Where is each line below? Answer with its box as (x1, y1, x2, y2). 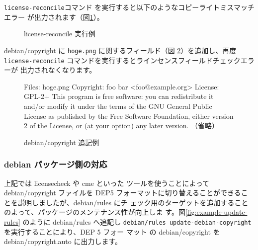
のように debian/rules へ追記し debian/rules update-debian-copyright (22, 216, 252, 227)
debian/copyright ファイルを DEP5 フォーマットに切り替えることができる (4, 187, 241, 198)
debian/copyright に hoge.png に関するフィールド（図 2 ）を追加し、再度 (4, 45, 237, 55)
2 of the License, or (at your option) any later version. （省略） (24, 120, 219, 131)
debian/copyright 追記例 (24, 137, 99, 147)
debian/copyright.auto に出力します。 (4, 236, 122, 247)
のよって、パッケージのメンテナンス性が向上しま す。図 (4, 207, 185, 217)
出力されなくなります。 (20, 65, 96, 75)
